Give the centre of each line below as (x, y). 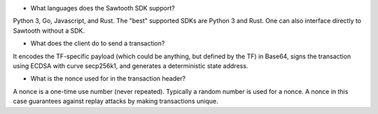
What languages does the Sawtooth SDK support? (103, 8)
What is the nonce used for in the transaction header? (108, 79)
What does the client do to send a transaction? (98, 43)
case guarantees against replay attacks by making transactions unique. (115, 101)
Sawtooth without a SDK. (49, 31)
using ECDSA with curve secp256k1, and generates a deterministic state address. (131, 65)
